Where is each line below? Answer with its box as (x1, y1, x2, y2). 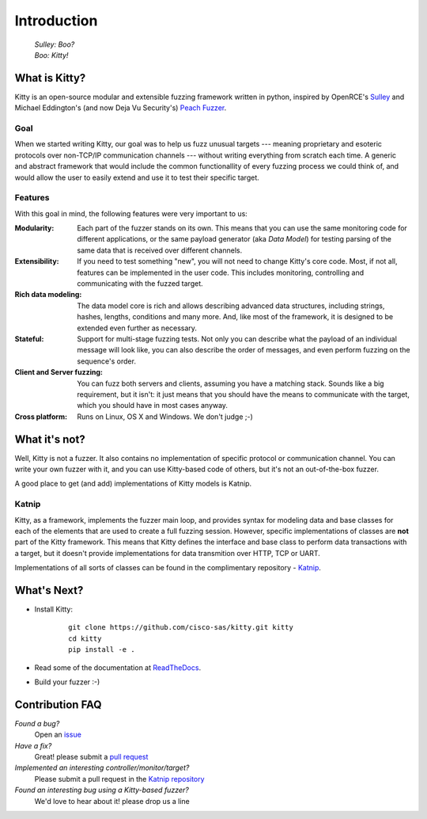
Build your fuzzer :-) (34, 677, 100, 687)
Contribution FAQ (14, 698, 102, 711)
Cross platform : (14, 412, 67, 421)
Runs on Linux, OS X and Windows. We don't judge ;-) (77, 412, 253, 421)
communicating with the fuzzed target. (77, 279, 203, 288)
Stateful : (14, 333, 44, 344)
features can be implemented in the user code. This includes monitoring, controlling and (77, 268, 365, 277)
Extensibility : (14, 257, 59, 266)
